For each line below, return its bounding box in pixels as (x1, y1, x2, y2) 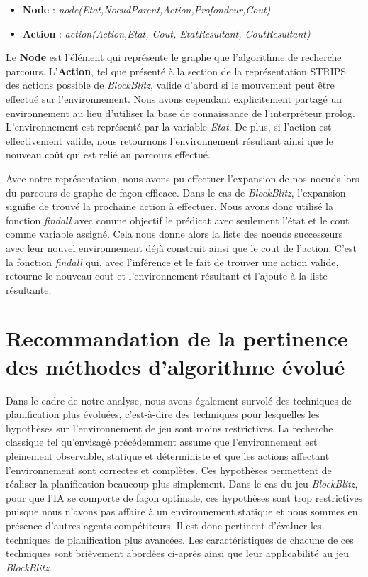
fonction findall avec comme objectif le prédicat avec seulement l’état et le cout (6, 212, 350, 227)
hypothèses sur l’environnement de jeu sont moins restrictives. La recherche (6, 420, 333, 435)
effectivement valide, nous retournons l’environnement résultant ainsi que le (6, 133, 333, 148)
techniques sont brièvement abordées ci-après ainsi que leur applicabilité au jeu (6, 546, 349, 561)
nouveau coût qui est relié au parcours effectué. (6, 147, 211, 162)
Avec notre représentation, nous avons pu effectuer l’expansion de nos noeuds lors (6, 170, 359, 185)
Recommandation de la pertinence (6, 324, 348, 353)
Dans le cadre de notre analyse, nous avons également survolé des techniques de (6, 392, 352, 407)
